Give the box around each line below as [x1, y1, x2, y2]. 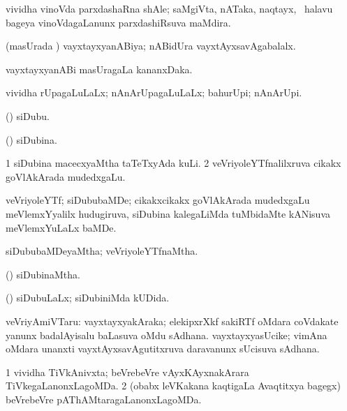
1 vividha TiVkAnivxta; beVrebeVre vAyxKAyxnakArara [6, 364, 249, 379]
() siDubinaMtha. [6, 267, 80, 281]
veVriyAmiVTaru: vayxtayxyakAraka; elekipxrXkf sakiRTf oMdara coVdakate [6, 313, 339, 328]
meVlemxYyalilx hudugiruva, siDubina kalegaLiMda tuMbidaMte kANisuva [6, 206, 330, 221]
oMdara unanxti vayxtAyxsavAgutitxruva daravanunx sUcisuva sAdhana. [6, 341, 320, 356]
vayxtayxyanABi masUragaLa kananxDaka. [6, 61, 193, 76]
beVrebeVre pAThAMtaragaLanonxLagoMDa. [6, 391, 202, 406]
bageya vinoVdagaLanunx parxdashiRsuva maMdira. [6, 15, 231, 29]
